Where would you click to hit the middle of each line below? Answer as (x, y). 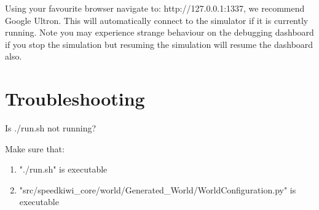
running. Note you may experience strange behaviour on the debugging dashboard (159, 32)
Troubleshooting (75, 99)
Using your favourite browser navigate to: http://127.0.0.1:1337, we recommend (155, 8)
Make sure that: (35, 148)
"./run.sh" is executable (63, 169)
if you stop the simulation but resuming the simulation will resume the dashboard (159, 44)
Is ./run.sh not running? (51, 128)
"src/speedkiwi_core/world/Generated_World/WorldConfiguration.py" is (158, 189)
